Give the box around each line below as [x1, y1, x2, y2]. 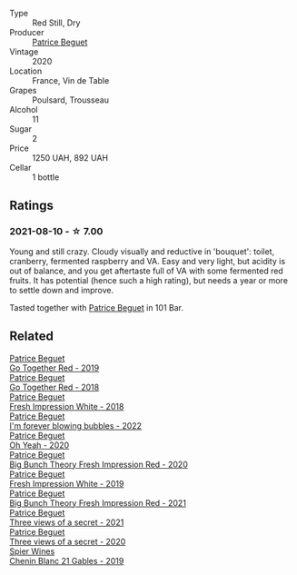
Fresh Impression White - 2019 [9, 478, 124, 489]
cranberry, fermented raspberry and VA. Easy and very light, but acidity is [9, 255, 286, 266]
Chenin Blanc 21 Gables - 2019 [9, 555, 124, 566]
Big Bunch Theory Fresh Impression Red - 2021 [9, 497, 186, 508]
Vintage [9, 46, 39, 57]
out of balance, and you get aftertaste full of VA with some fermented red [9, 265, 283, 276]
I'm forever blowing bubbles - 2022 [9, 420, 143, 431]
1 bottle [32, 172, 60, 183]
